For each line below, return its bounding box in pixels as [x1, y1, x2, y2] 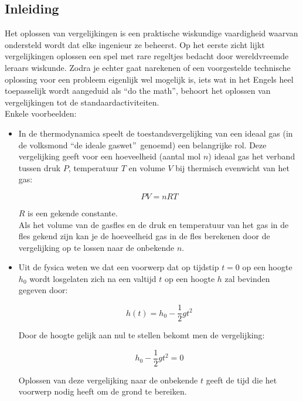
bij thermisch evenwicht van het [175, 161, 290, 174]
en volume [128, 161, 165, 174]
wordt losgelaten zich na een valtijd [29, 272, 156, 284]
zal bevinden [224, 272, 270, 284]
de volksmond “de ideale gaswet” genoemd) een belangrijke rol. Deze [18, 138, 267, 151]
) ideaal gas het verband [208, 150, 295, 162]
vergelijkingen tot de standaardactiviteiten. [5, 96, 159, 108]
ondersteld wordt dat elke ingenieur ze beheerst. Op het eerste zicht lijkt [5, 38, 265, 50]
